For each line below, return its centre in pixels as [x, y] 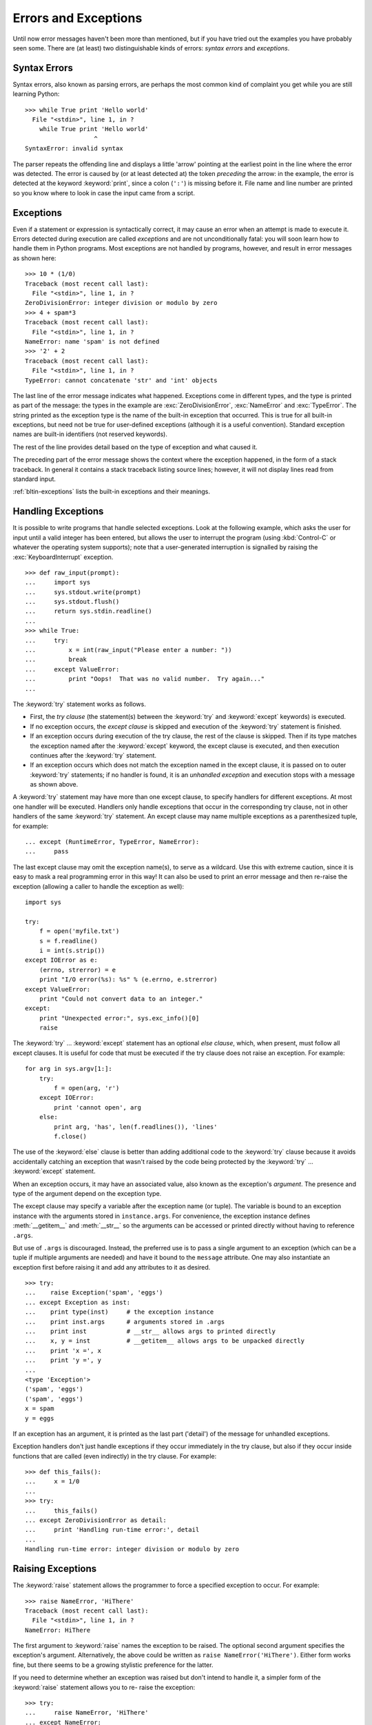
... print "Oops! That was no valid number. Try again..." [145, 679]
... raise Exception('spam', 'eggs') [94, 1293]
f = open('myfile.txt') [79, 931]
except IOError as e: [61, 960]
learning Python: [36, 94]
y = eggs [40, 1418]
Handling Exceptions [58, 512]
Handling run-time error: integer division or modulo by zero [132, 1549]
